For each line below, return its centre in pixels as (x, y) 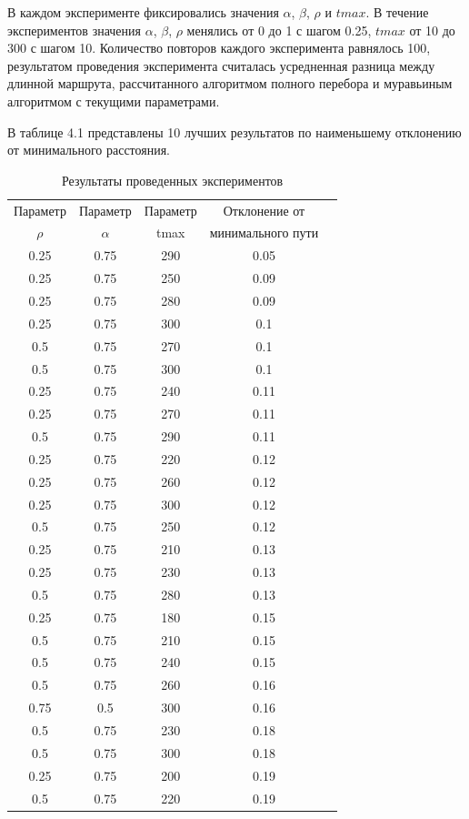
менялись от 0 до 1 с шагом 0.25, (279, 30)
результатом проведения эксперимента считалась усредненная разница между (221, 65)
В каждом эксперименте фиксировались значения (143, 12)
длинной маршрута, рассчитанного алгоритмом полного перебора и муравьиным (230, 83)
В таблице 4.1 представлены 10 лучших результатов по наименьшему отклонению (234, 131)
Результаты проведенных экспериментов (172, 180)
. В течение (397, 12)
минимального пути (264, 233)
